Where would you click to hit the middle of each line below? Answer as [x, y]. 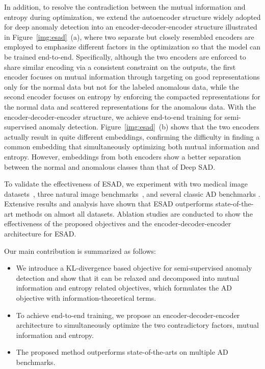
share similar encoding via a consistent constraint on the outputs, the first [120, 67]
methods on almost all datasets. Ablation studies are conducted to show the [134, 213]
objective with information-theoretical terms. [86, 298]
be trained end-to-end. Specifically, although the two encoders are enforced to [125, 56]
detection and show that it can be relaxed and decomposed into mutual [128, 278]
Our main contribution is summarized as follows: [80, 251]
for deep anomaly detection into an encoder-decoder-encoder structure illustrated [131, 27]
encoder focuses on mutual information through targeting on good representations [132, 77]
